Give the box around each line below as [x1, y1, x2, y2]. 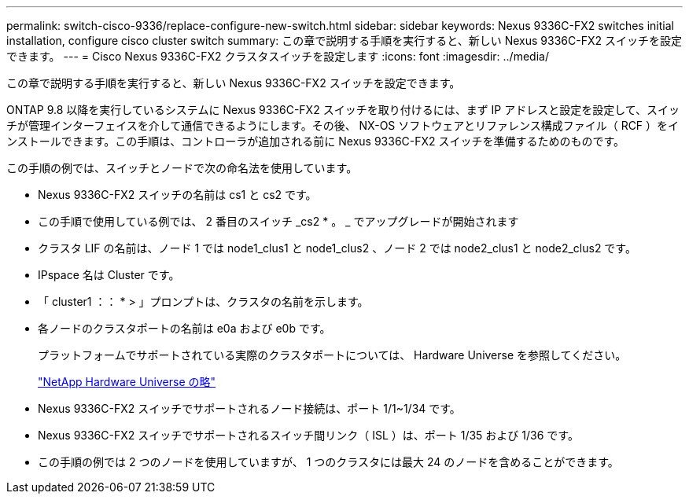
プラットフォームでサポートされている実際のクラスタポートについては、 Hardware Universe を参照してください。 [38, 348, 627, 362]
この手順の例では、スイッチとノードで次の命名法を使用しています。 [6, 161, 358, 175]
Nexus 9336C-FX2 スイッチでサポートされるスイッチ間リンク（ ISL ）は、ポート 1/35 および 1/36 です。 [38, 428, 579, 442]
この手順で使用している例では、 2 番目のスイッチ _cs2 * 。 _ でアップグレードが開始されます [38, 215, 519, 228]
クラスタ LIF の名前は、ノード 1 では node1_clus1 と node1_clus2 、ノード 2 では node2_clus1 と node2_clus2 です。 [38, 241, 636, 255]
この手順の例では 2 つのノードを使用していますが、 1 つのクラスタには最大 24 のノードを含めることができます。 [38, 455, 619, 469]
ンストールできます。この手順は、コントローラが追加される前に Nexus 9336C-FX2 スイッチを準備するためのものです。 [6, 134, 625, 148]
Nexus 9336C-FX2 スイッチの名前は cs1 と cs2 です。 [38, 188, 317, 201]
